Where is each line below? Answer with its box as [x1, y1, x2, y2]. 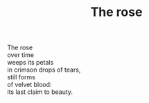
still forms [7, 73, 36, 81]
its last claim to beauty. [7, 88, 73, 96]
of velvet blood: [7, 81, 52, 89]
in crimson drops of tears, [7, 65, 81, 74]
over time [7, 51, 35, 59]
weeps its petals [7, 58, 54, 67]
